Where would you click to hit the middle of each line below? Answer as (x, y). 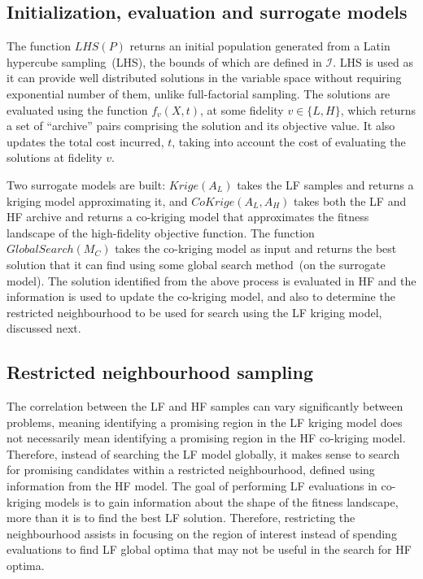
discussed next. (44, 328)
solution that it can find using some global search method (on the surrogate (196, 264)
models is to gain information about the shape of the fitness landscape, (222, 501)
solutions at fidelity (55, 157)
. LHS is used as (373, 61)
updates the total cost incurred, (85, 141)
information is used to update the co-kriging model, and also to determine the (201, 296)
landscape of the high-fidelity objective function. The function (161, 232)
